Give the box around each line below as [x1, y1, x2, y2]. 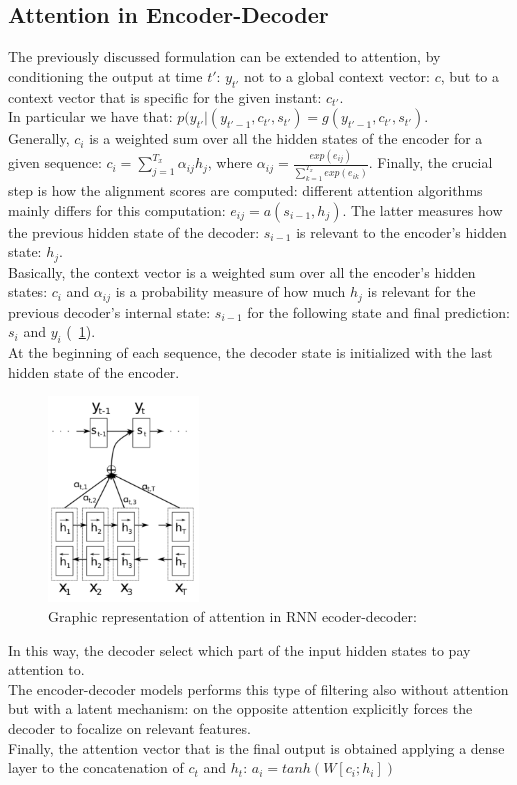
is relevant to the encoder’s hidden [296, 221, 507, 242]
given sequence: [8, 152, 102, 173]
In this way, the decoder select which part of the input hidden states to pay [8, 639, 471, 660]
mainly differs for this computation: [8, 199, 226, 220]
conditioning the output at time [8, 65, 203, 86]
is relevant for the [367, 281, 476, 302]
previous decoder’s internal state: [8, 301, 211, 322]
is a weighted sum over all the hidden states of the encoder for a [89, 128, 483, 149]
